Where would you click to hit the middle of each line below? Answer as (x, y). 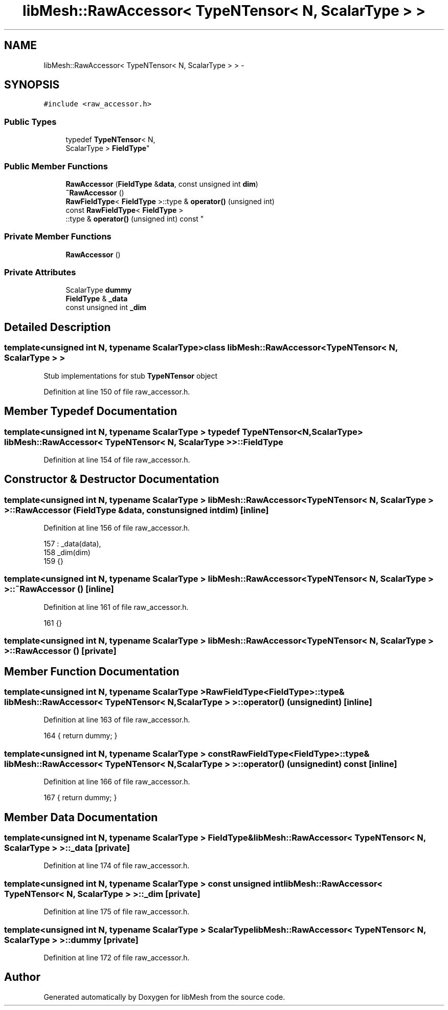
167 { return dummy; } (80, 798)
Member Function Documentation (92, 671)
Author (22, 977)
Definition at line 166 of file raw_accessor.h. (117, 782)
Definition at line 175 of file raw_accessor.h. (117, 912)
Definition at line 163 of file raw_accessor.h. (117, 720)
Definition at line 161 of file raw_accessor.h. (116, 607)
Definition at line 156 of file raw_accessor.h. (117, 528)
